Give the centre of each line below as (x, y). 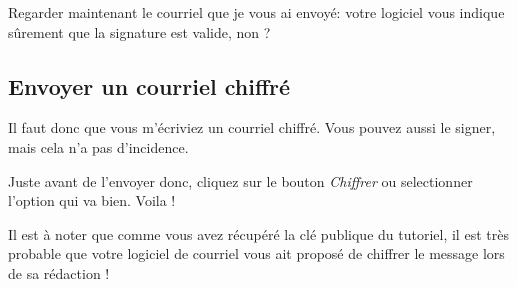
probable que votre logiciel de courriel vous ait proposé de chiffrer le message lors (256, 253)
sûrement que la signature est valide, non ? (139, 31)
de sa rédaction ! (59, 272)
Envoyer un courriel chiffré (149, 85)
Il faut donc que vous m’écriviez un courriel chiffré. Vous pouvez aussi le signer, (252, 127)
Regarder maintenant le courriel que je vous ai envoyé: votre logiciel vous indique (256, 12)
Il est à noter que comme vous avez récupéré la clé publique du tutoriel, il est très (258, 233)
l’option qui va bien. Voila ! (92, 200)
